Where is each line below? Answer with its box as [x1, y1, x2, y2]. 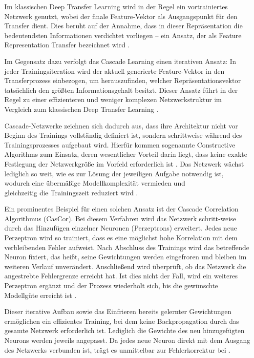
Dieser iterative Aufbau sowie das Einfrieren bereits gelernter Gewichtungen [4, 306, 232, 316]
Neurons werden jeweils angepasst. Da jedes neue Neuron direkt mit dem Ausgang [4, 335, 251, 345]
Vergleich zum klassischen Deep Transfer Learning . [4, 104, 159, 114]
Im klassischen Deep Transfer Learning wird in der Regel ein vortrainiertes [4, 1, 228, 11]
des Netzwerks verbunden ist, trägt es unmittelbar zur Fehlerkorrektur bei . [4, 344, 231, 355]
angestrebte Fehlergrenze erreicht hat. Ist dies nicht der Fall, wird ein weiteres [4, 271, 238, 281]
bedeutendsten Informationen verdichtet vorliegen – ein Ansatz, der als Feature [4, 30, 242, 40]
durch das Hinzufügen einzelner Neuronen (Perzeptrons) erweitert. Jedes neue [4, 223, 237, 233]
